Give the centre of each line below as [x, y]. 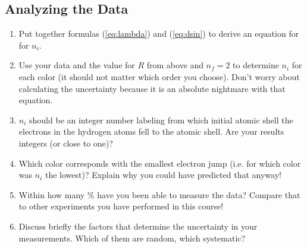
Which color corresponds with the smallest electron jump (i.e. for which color [160, 163]
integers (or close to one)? [66, 143]
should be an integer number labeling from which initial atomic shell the [161, 120]
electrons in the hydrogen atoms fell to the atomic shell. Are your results [151, 131]
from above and [175, 65]
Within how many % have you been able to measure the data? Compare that [159, 194]
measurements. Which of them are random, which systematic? [132, 238]
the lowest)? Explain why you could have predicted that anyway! [163, 175]
